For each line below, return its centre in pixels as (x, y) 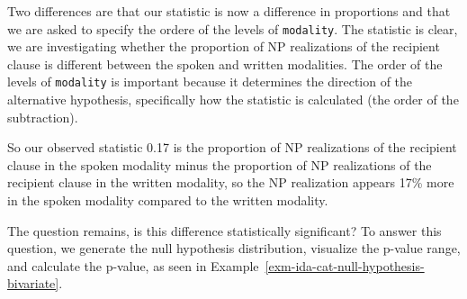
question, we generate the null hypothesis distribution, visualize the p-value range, (234, 248)
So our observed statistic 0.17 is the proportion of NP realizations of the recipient (232, 147)
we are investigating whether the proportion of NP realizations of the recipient (224, 46)
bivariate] (33, 283)
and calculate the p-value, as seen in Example (133, 265)
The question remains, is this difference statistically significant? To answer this (225, 230)
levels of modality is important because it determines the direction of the (210, 82)
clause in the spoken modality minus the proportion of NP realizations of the (220, 164)
